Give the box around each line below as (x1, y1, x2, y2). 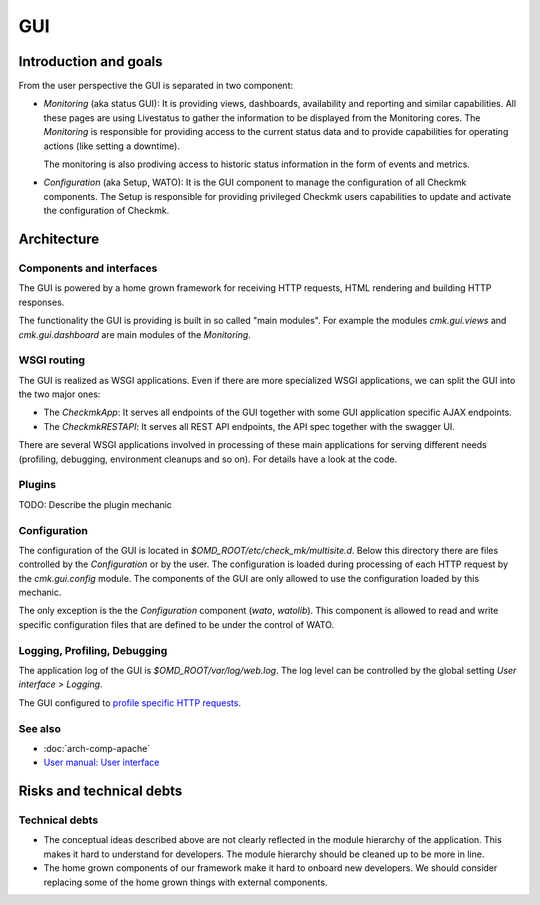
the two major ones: (18, 388, 101, 400)
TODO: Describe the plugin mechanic (18, 498, 172, 510)
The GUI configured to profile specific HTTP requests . (18, 696, 242, 709)
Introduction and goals (18, 53, 164, 70)
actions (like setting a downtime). (43, 140, 180, 152)
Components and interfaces (18, 261, 158, 275)
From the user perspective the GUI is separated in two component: (18, 80, 294, 92)
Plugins (18, 478, 57, 492)
